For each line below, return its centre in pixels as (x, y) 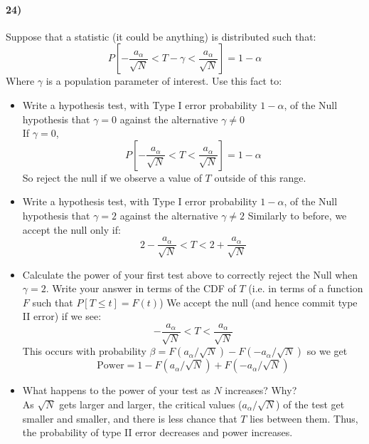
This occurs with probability (84, 351)
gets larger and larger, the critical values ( (151, 404)
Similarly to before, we (297, 215)
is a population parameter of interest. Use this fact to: (164, 81)
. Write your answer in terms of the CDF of (141, 288)
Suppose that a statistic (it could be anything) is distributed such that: (161, 36)
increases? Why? (261, 390)
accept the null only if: (71, 229)
